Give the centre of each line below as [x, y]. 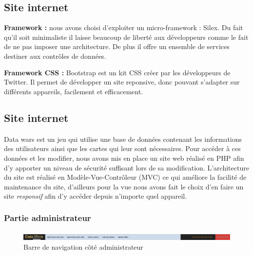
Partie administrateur [48, 217]
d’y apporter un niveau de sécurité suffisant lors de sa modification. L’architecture [126, 167]
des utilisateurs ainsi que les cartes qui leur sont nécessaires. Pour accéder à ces [122, 148]
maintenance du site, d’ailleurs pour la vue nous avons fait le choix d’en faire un [124, 186]
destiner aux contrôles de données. [55, 56]
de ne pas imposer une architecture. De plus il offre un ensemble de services [117, 46]
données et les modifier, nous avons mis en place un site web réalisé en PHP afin [124, 158]
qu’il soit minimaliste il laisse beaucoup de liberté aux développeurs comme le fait [126, 37]
